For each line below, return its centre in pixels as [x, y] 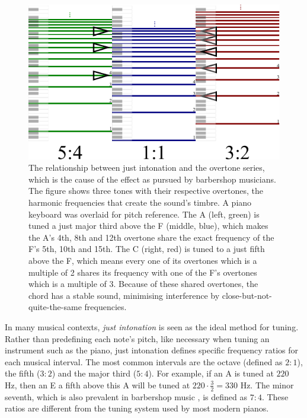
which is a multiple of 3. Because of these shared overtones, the [143, 284]
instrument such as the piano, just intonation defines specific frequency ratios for [151, 350]
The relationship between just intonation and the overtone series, [147, 167]
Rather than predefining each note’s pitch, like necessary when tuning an [137, 338]
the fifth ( [23, 373]
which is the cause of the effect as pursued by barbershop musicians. [152, 179]
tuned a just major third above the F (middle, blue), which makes [148, 226]
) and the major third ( [94, 373]
